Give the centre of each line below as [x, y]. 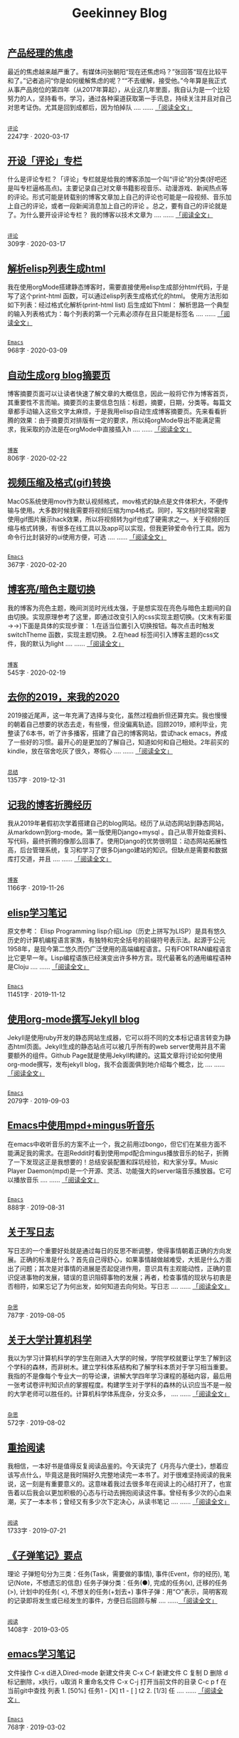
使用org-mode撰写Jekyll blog [74, 1019]
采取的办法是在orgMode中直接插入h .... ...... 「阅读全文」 [109, 429]
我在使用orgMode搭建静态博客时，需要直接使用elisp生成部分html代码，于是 [118, 287]
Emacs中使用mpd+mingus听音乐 [81, 1126]
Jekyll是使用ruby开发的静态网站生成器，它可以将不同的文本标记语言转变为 [116, 1037]
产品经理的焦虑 [40, 53]
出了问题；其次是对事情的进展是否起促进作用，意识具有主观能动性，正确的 [116, 1268]
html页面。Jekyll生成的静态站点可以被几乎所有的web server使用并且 [113, 1046]
